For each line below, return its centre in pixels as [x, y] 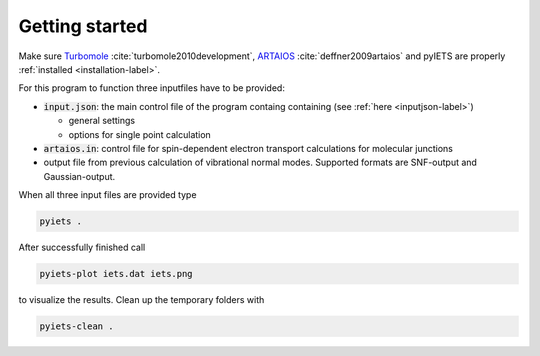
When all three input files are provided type [107, 195]
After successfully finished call [82, 247]
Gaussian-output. [79, 176]
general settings [101, 121]
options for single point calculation [140, 134]
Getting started [83, 26]
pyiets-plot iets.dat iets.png [116, 274]
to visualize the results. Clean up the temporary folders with [141, 299]
